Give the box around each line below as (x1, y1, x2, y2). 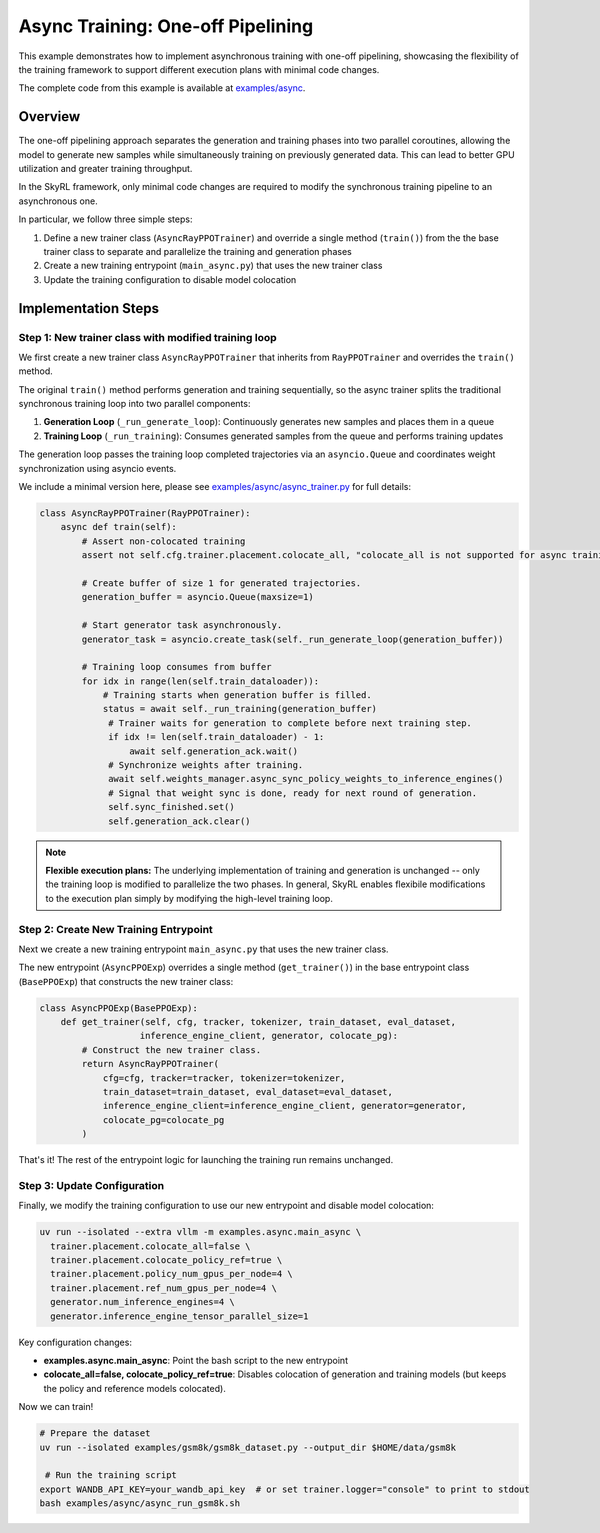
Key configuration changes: (18, 1336, 132, 1348)
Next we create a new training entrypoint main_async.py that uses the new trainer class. (18, 943, 389, 955)
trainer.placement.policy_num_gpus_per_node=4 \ (50, 1268, 294, 1280)
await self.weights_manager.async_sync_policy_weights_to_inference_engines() (108, 773, 504, 785)
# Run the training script (45, 1470, 177, 1481)
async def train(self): (60, 521, 177, 533)
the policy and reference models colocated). (43, 1382, 227, 1394)
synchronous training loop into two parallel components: (18, 398, 251, 410)
